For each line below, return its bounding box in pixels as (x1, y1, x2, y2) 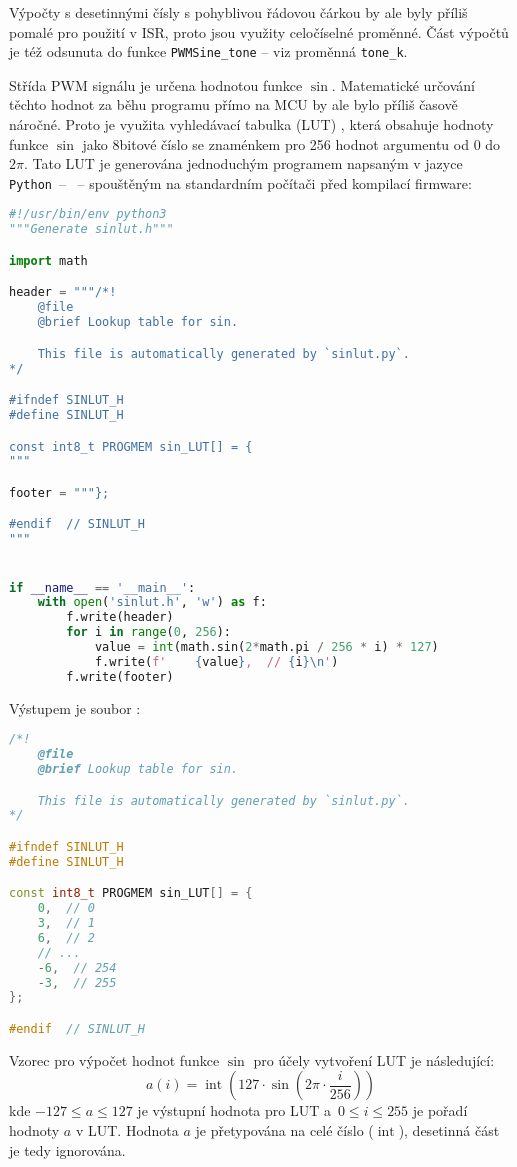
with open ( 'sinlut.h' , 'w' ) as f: (37, 595, 267, 610)
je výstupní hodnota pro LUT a (137, 1100, 331, 1121)
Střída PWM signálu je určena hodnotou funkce (9, 74, 303, 95)
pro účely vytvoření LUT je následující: (253, 1049, 495, 1070)
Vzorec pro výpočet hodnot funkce (9, 1049, 220, 1070)
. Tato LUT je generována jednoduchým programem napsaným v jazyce (23, 153, 463, 174)
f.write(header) (66, 610, 174, 625)
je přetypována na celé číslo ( (195, 1120, 374, 1141)
